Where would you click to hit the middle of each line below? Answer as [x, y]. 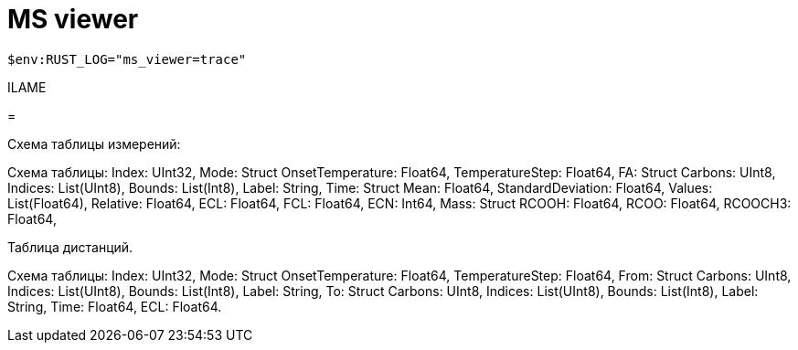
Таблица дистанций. [70, 247]
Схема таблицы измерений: [94, 143]
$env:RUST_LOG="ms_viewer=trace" [127, 59]
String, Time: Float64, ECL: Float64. [115, 306]
